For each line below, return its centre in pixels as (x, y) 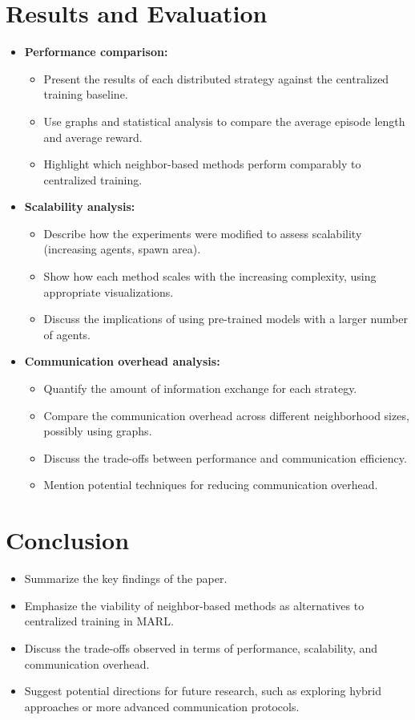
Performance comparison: (96, 52)
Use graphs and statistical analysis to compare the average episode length (224, 121)
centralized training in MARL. (99, 621)
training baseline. (86, 94)
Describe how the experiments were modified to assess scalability (203, 233)
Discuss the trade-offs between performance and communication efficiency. (225, 457)
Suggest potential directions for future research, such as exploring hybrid (203, 691)
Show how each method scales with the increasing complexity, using (210, 276)
